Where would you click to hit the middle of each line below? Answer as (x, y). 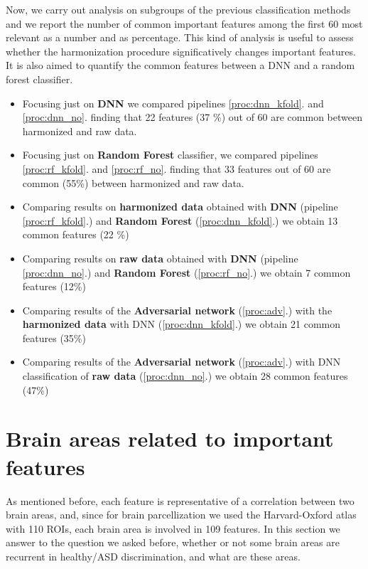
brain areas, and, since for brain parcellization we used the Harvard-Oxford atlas (181, 515)
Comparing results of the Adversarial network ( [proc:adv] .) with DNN (182, 362)
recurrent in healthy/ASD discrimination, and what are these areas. (153, 556)
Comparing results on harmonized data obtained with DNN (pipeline (180, 207)
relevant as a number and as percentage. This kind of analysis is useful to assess (180, 37)
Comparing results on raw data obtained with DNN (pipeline (160, 258)
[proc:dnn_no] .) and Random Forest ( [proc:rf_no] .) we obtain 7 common (186, 272)
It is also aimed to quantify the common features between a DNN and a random (180, 65)
